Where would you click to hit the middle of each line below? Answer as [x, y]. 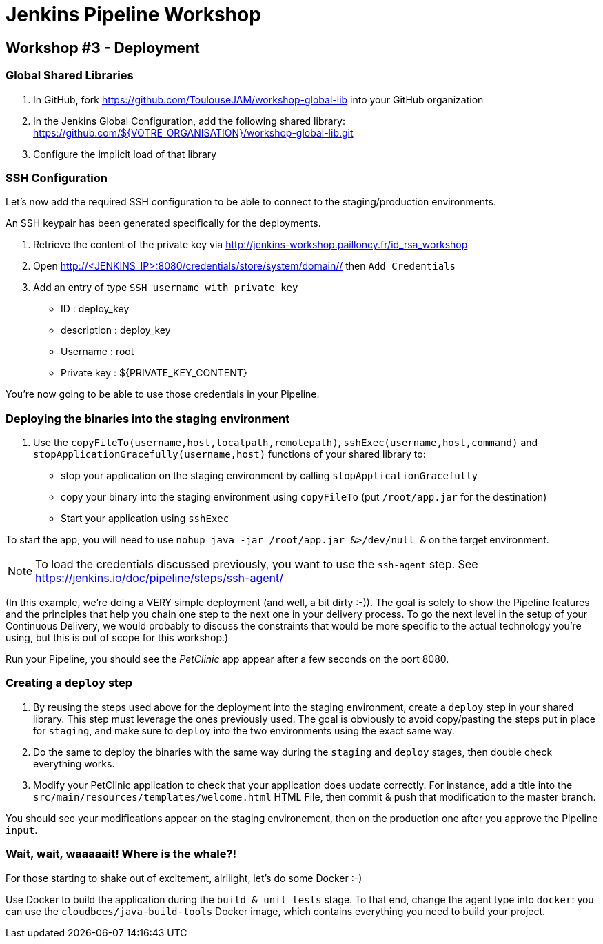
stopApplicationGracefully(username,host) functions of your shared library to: [229, 454]
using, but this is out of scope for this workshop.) [117, 638]
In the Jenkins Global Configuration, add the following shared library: [189, 121]
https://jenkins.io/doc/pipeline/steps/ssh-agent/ [159, 578]
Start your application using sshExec [145, 519]
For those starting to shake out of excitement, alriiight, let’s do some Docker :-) [184, 878]
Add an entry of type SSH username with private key [166, 288]
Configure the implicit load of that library [125, 154]
